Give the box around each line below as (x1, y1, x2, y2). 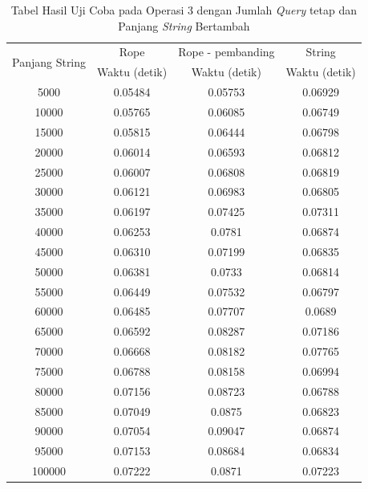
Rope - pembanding (178, 43, 275, 60)
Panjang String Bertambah (118, 17, 250, 34)
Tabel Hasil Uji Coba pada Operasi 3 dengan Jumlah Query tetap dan (10, 2, 358, 18)
